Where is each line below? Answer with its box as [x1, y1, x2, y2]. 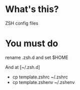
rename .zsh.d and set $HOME [5, 54, 68, 60]
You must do [5, 38, 58, 49]
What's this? [5, 4, 59, 15]
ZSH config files [5, 20, 38, 26]
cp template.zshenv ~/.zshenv [12, 79, 75, 85]
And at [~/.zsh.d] [5, 64, 40, 70]
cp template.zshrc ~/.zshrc [12, 74, 68, 80]
